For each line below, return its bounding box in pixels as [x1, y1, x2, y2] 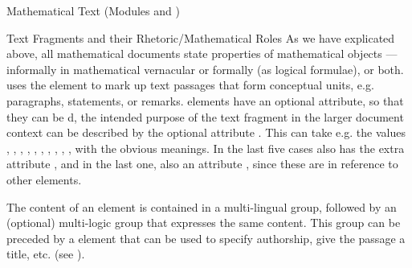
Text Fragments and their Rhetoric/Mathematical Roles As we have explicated [6, 29, 395, 46]
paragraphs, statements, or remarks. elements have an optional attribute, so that [6, 92, 404, 109]
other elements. [6, 171, 82, 188]
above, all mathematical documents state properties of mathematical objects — [6, 45, 398, 62]
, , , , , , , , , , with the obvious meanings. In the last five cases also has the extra [6, 139, 405, 156]
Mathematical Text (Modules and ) [6, 2, 180, 19]
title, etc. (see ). [6, 245, 85, 262]
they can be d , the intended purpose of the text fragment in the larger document [6, 108, 404, 125]
